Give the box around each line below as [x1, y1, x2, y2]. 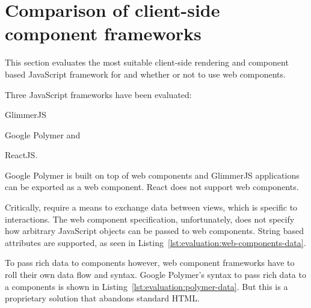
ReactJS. [5, 149, 38, 161]
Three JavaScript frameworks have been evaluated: [5, 88, 192, 100]
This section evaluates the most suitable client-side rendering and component [5, 56, 289, 69]
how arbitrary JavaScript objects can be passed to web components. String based [5, 224, 304, 237]
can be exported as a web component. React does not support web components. [5, 180, 299, 193]
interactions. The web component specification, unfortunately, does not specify [5, 212, 295, 225]
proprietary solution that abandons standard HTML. [5, 292, 200, 304]
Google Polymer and [5, 128, 81, 141]
